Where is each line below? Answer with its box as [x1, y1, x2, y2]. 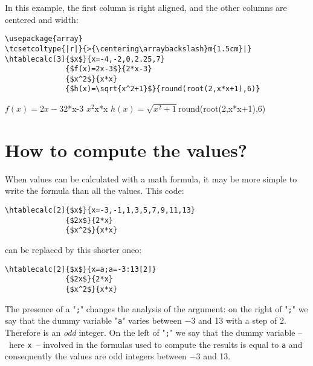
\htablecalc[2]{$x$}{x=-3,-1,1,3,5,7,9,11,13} [5, 206, 195, 215]
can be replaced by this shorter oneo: [5, 243, 142, 255]
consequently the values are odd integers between [5, 350, 187, 362]
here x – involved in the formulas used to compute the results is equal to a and [8, 338, 303, 350]
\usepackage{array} [5, 34, 83, 43]
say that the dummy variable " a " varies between [5, 314, 182, 327]
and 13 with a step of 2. [198, 314, 286, 327]
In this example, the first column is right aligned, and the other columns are [5, 1, 287, 13]
